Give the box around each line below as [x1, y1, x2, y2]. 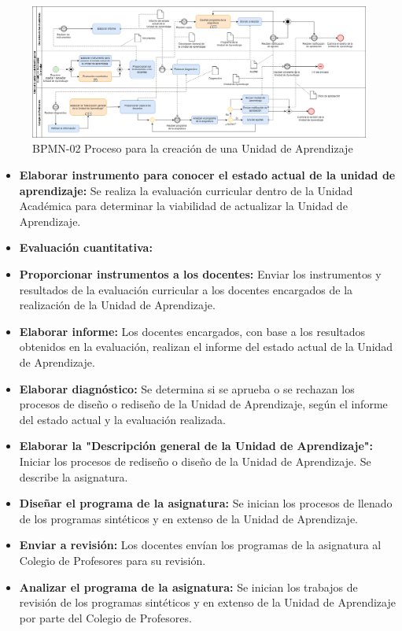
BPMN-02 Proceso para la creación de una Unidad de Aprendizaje [32, 140, 353, 157]
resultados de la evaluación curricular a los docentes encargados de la [19, 281, 353, 297]
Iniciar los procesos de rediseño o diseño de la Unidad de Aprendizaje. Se [19, 452, 371, 469]
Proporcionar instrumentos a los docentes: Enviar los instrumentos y [19, 266, 382, 282]
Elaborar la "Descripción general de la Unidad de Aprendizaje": [19, 437, 374, 454]
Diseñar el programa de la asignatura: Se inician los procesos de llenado [19, 495, 393, 511]
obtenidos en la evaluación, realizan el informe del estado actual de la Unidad [19, 338, 393, 355]
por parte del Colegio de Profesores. [19, 609, 192, 625]
